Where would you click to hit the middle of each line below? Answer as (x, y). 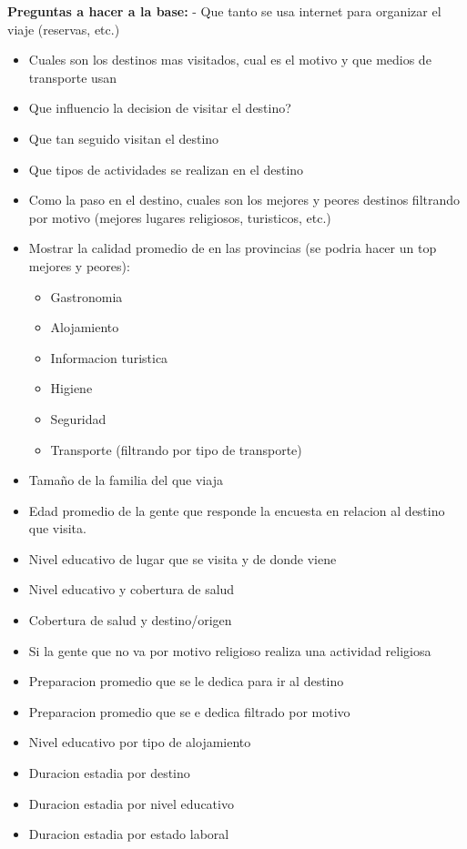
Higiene (71, 388)
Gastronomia (86, 296)
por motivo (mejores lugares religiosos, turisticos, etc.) (180, 217)
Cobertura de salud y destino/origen (130, 620)
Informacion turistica (109, 357)
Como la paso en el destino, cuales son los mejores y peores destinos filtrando (244, 200)
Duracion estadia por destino (109, 773)
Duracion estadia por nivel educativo (131, 803)
